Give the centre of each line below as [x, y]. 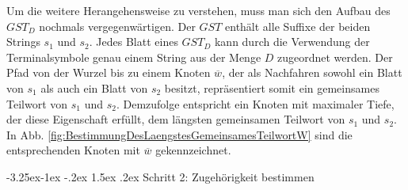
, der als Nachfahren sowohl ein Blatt [312, 72]
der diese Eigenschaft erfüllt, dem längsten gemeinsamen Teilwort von [176, 119]
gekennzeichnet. [193, 150]
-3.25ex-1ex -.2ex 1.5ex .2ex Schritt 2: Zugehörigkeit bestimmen [160, 176]
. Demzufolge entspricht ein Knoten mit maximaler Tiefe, [255, 103]
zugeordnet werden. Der [335, 57]
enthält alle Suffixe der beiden [298, 26]
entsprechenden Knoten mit [73, 150]
